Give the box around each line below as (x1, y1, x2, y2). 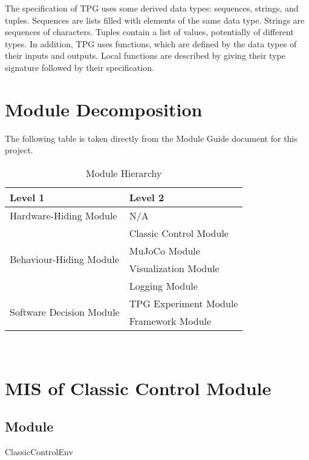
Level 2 (129, 190, 164, 204)
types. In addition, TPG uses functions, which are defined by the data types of (5, 37, 297, 50)
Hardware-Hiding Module (10, 208, 117, 222)
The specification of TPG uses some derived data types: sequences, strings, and (5, 2, 299, 14)
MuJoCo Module (129, 243, 200, 258)
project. (5, 144, 33, 156)
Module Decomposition (5, 96, 203, 121)
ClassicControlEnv (5, 445, 73, 458)
